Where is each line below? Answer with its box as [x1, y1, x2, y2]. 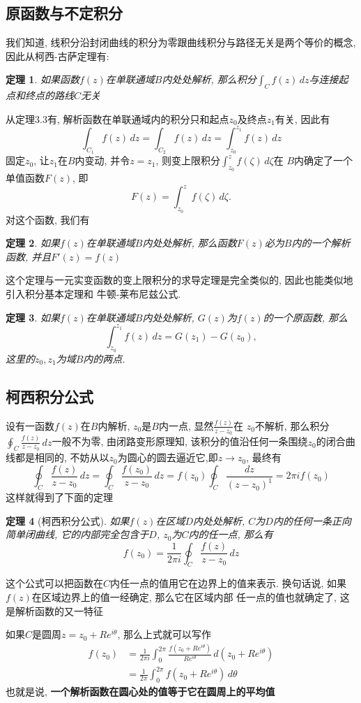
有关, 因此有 [275, 111, 330, 126]
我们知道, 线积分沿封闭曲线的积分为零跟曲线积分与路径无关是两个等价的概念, [6, 35, 356, 50]
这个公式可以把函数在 [6, 576, 103, 590]
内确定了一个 [294, 153, 353, 168]
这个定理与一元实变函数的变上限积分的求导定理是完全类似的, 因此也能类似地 [6, 273, 353, 287]
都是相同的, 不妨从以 [15, 450, 109, 465]
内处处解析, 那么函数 [142, 235, 237, 250]
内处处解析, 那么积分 [162, 72, 256, 87]
